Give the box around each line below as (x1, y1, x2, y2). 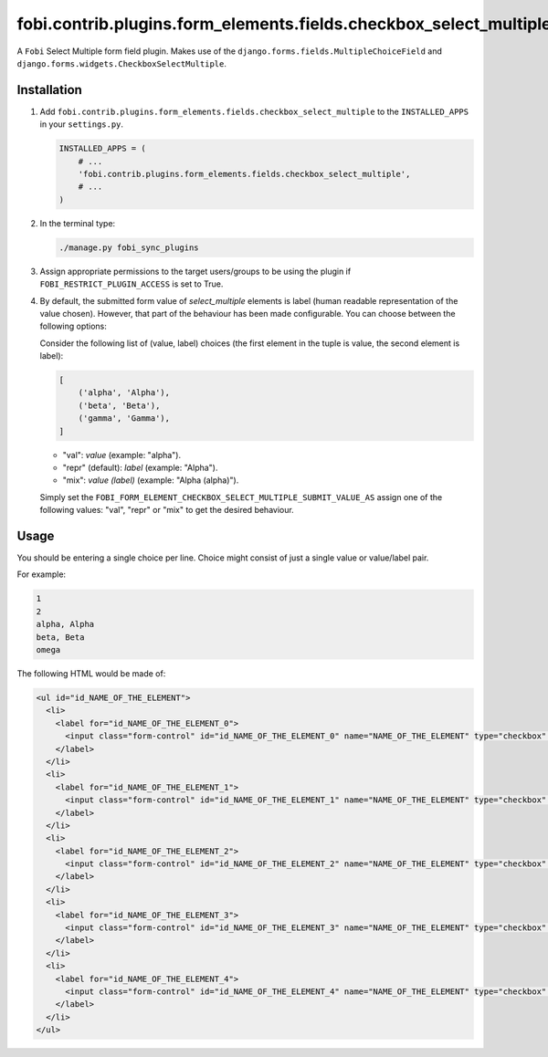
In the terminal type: (39, 217, 116, 228)
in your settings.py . (39, 119, 123, 130)
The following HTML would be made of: (16, 668, 166, 679)
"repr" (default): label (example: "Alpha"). (62, 462, 218, 473)
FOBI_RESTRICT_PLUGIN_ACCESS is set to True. (39, 278, 224, 289)
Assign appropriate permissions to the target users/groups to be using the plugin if (39, 266, 352, 277)
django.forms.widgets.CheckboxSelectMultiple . (16, 58, 227, 68)
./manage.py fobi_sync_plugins (58, 242, 200, 253)
